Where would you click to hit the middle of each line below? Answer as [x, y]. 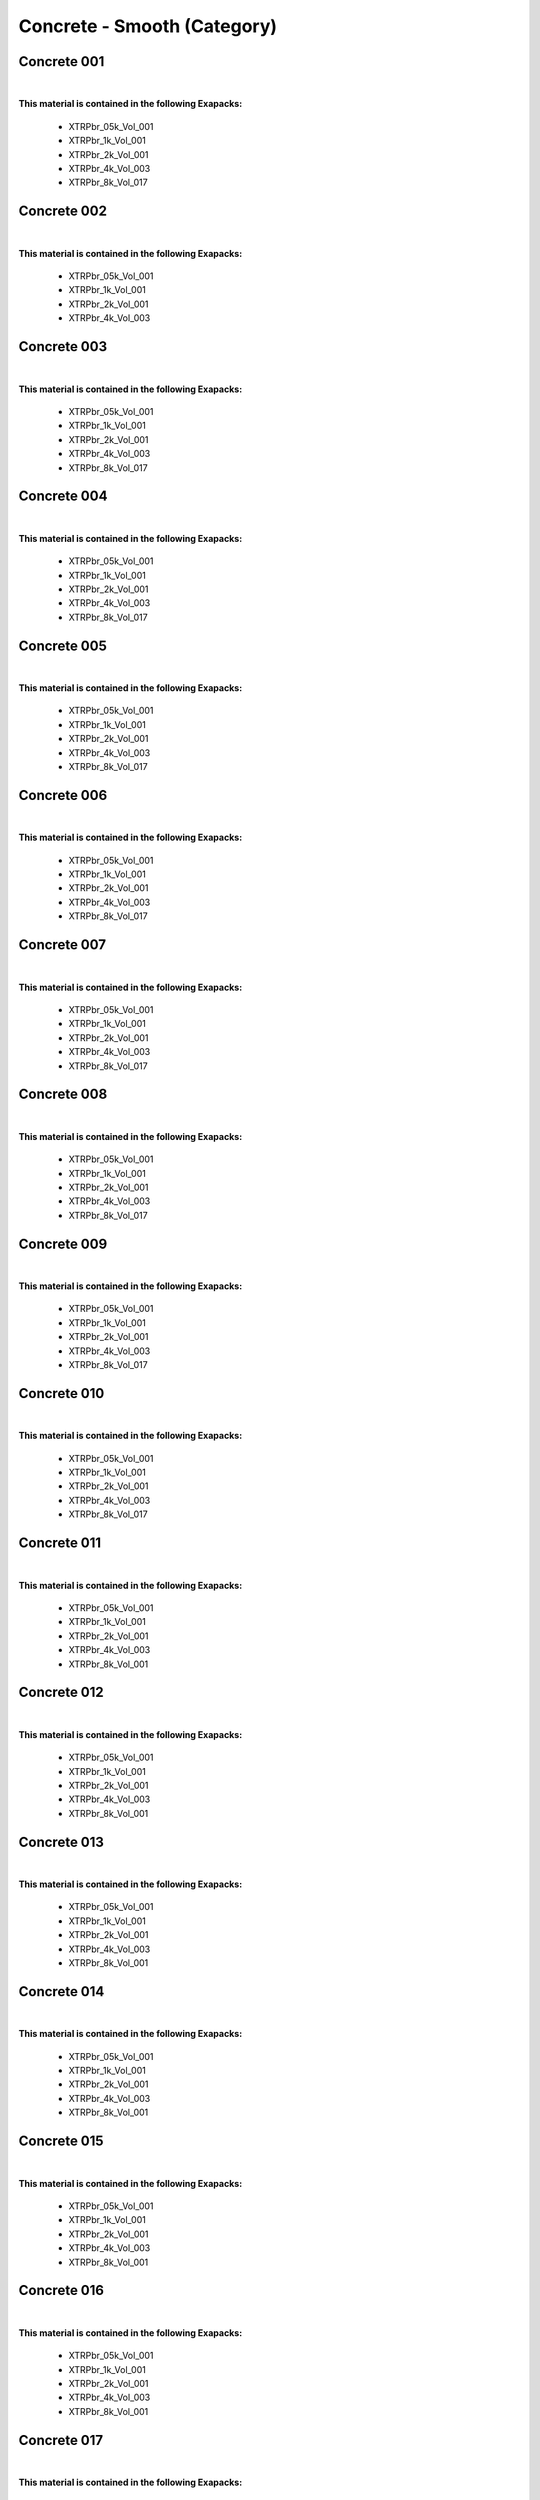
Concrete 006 [63, 795]
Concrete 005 [62, 645]
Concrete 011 [60, 1543]
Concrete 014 [61, 1991]
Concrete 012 [61, 1692]
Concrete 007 [62, 945]
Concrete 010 [61, 1393]
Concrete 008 [63, 1094]
